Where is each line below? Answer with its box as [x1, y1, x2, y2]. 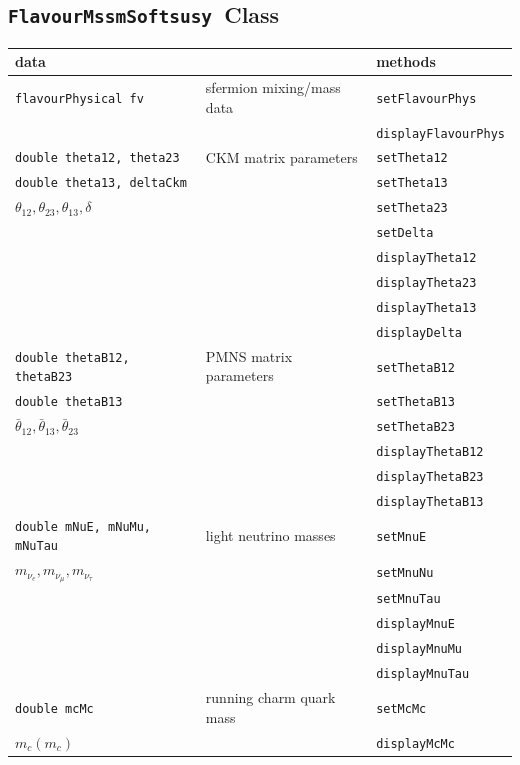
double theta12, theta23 [15, 151, 180, 166]
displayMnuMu [376, 642, 463, 657]
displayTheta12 [376, 251, 477, 266]
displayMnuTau [376, 667, 470, 682]
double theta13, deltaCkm [15, 176, 187, 191]
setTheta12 [376, 151, 448, 166]
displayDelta [376, 325, 463, 340]
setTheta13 [376, 176, 448, 191]
